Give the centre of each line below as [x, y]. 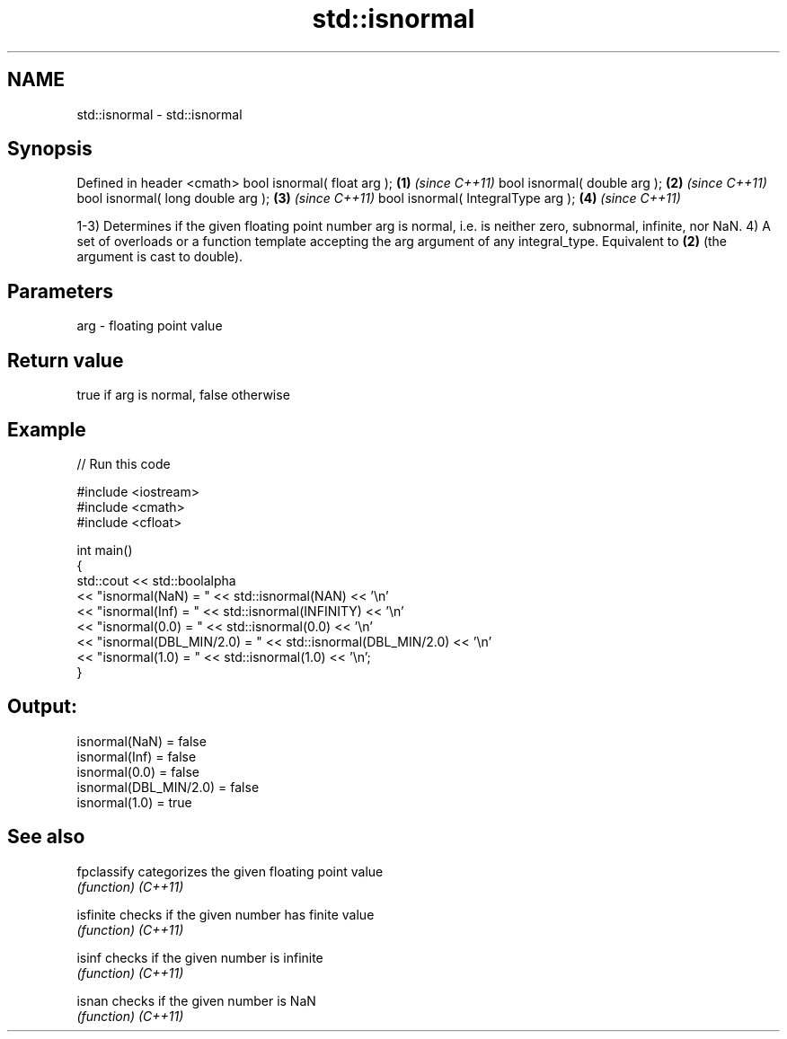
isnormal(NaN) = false [141, 741]
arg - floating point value [150, 326]
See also [46, 837]
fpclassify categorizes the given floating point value [230, 871]
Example [47, 429]
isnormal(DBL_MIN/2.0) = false [168, 787]
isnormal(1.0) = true [134, 802]
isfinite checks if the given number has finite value [225, 914]
